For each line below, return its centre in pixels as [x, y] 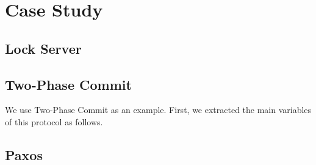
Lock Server [43, 48]
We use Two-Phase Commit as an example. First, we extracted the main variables [158, 110]
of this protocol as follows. [54, 121]
